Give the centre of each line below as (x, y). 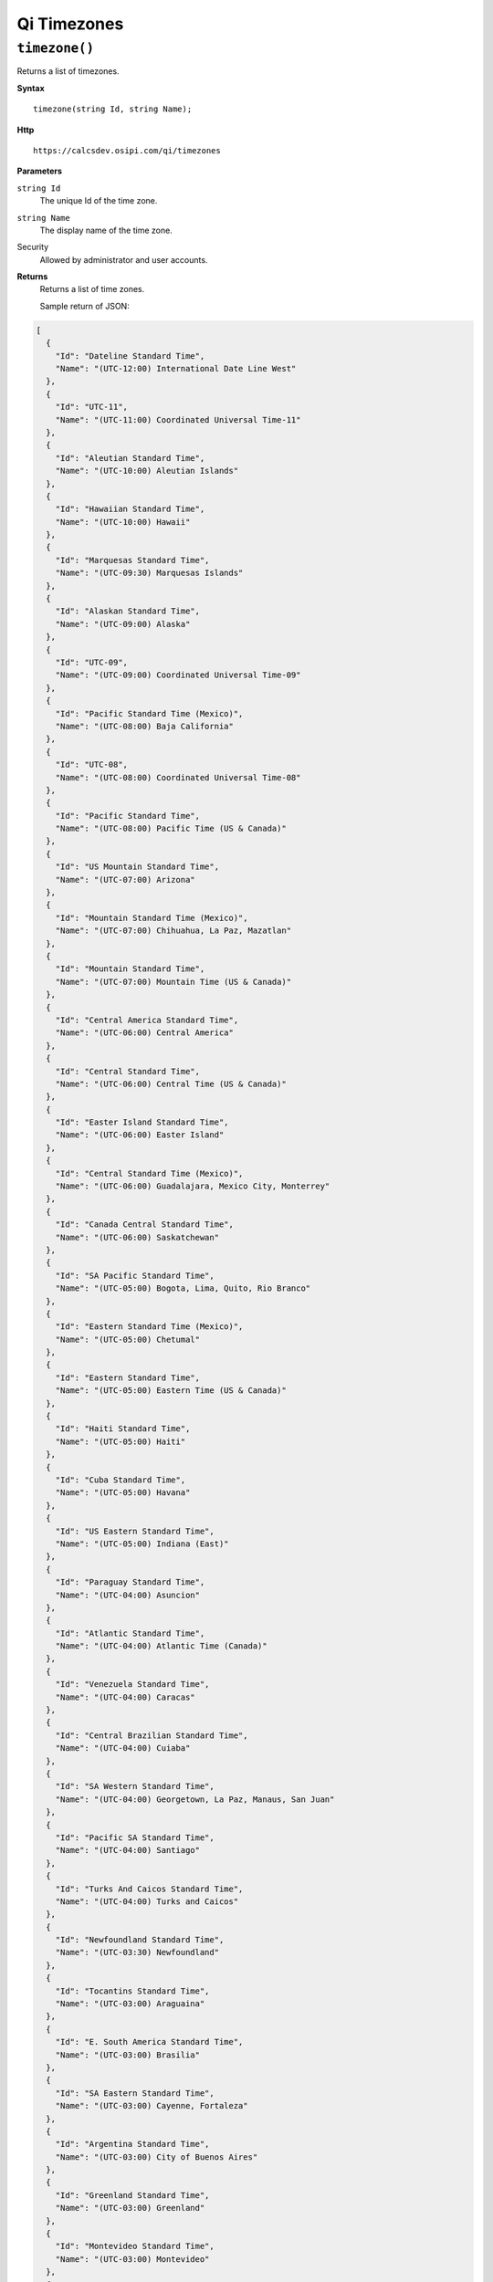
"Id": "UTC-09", (91, 662)
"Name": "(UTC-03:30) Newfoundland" (137, 1952)
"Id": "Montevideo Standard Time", (135, 2246)
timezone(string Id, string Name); (113, 109)
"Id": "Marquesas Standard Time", (132, 560)
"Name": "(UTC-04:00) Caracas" (125, 1697)
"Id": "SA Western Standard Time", (135, 1786)
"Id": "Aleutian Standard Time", (130, 458)
